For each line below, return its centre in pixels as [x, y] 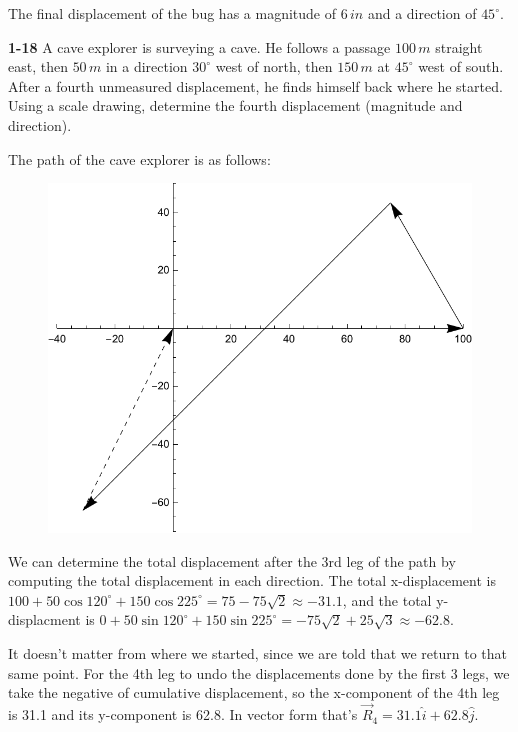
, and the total [387, 599]
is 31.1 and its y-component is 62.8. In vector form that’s [183, 714]
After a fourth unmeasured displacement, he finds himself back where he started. [255, 85]
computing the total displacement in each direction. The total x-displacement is [252, 580]
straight [459, 46]
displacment [44, 619]
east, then [38, 66]
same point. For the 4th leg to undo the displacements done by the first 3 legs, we [259, 672]
